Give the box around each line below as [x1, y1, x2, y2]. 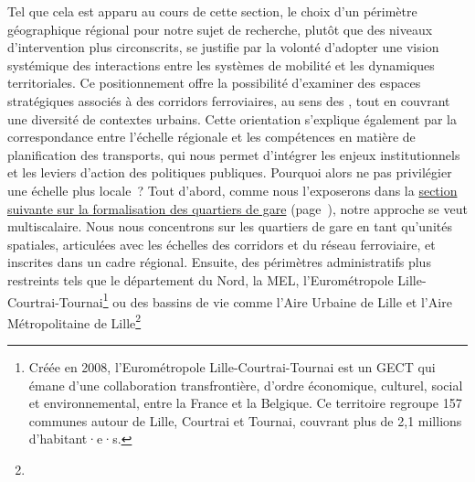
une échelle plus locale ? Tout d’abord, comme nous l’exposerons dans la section [7, 180, 458, 199]
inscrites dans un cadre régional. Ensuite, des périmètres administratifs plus [7, 252, 431, 272]
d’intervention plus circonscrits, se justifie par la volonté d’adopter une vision [7, 37, 439, 57]
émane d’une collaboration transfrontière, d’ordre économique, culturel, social [28, 375, 463, 394]
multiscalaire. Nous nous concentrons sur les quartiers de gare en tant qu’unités [7, 217, 452, 236]
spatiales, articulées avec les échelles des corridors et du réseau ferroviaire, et [7, 234, 436, 253]
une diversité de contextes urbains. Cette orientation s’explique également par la [7, 109, 457, 128]
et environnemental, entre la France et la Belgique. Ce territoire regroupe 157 [28, 393, 462, 412]
